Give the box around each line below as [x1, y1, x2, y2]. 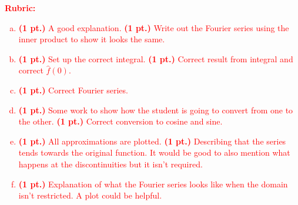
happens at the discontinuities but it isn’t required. [18, 157, 203, 170]
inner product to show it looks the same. [18, 33, 165, 45]
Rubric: [5, 2, 36, 14]
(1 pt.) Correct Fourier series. [18, 83, 128, 96]
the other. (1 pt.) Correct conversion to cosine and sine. [18, 115, 223, 127]
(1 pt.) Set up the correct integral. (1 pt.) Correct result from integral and [18, 52, 293, 65]
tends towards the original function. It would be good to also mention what [18, 146, 290, 159]
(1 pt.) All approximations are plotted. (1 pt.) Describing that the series [18, 135, 286, 147]
